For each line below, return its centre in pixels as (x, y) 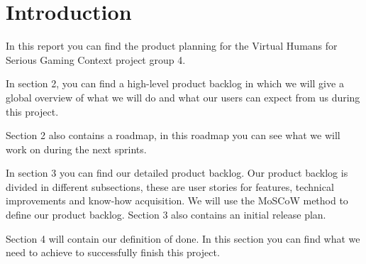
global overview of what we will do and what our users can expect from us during (183, 97)
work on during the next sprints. (76, 149)
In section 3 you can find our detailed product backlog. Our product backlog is (177, 173)
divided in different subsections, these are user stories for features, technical (170, 186)
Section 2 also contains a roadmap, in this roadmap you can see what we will (173, 135)
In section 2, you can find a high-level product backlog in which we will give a (175, 83)
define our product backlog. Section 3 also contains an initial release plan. (166, 215)
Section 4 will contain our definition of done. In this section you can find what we (183, 238)
